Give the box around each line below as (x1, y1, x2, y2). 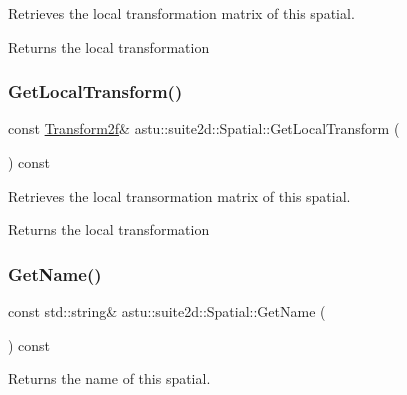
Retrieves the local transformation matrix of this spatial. (8, 3, 355, 23)
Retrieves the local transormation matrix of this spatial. (8, 185, 351, 206)
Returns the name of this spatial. (8, 368, 211, 389)
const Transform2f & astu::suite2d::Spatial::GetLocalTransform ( (8, 118, 400, 139)
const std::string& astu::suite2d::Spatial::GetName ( (8, 301, 326, 321)
